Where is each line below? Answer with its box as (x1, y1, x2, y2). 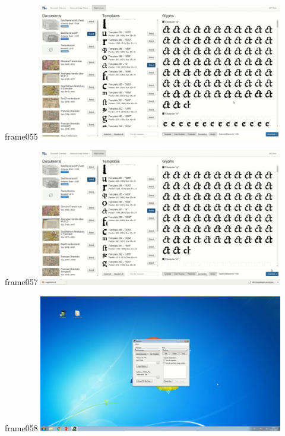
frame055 (5, 129, 38, 142)
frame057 (5, 276, 38, 288)
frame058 (5, 421, 38, 434)
